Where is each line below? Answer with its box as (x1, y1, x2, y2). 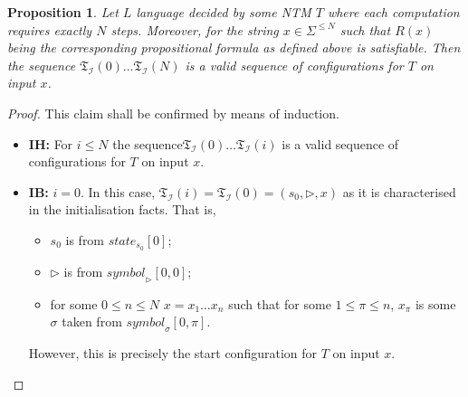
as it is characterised (342, 182, 456, 201)
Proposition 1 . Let (7, 3, 119, 21)
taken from (62, 312, 122, 331)
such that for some (228, 294, 331, 313)
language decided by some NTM (136, 3, 311, 21)
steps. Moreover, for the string (110, 20, 279, 39)
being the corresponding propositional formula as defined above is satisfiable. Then (7, 38, 461, 57)
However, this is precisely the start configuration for (28, 343, 318, 362)
